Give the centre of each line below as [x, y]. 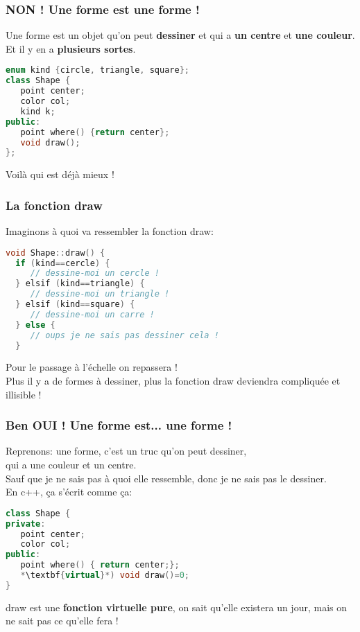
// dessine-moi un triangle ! [100, 294]
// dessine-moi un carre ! [92, 314]
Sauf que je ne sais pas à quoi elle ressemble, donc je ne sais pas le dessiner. [166, 478]
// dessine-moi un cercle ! [95, 273]
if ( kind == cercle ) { [63, 263]
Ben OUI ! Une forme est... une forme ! [119, 425]
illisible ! [24, 394]
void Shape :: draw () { [55, 253]
